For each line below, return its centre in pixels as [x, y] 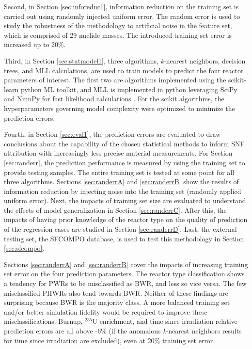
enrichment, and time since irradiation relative [168, 321]
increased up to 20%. [35, 44]
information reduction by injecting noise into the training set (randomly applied [123, 191]
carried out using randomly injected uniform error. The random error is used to [122, 16]
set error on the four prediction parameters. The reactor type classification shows [124, 274]
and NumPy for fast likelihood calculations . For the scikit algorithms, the [114, 99]
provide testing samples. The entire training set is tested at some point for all [119, 172]
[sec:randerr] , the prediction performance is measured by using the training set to [125, 162]
